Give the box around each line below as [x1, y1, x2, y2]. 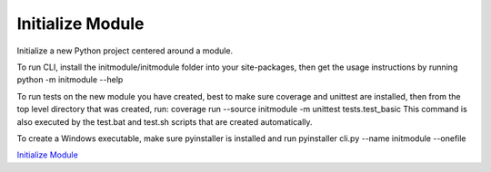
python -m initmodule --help [16, 74, 124, 85]
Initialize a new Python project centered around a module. [16, 45, 234, 56]
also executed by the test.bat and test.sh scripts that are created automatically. [16, 116, 313, 127]
